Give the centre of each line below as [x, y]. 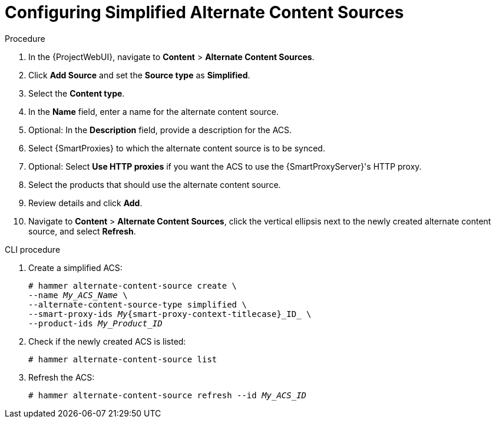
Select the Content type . [77, 93]
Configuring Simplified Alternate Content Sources [204, 12]
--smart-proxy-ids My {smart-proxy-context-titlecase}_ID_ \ [170, 314]
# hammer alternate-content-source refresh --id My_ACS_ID [168, 395]
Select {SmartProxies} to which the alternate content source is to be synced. [177, 148]
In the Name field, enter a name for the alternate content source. [153, 111]
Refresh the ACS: [62, 377]
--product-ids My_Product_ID [95, 323]
